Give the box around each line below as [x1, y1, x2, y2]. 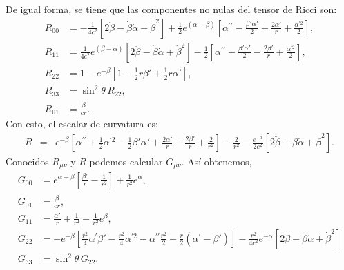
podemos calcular [89, 154, 163, 169]
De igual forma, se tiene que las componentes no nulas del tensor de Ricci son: [6, 2, 337, 16]
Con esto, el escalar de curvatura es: [6, 116, 158, 131]
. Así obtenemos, [181, 154, 252, 169]
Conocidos [6, 154, 49, 169]
